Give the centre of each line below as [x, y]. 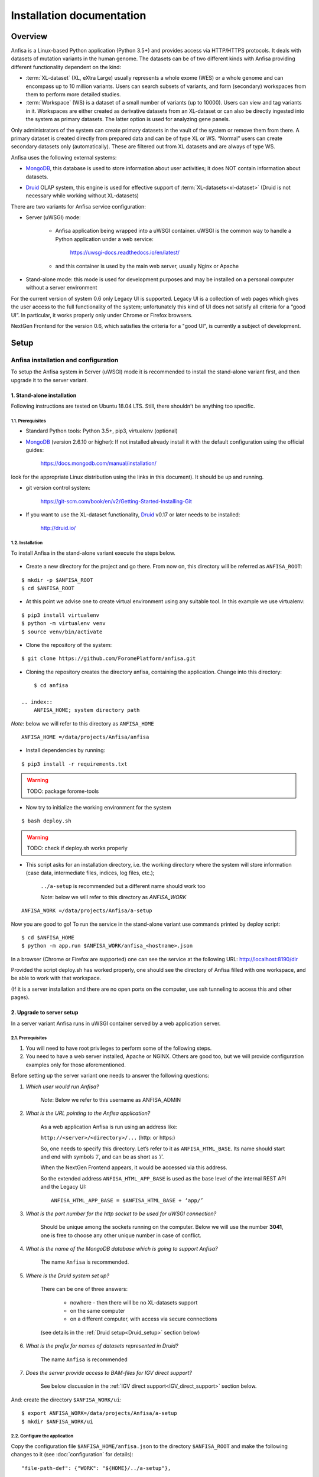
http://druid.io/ [58, 528]
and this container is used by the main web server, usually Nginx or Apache [147, 266]
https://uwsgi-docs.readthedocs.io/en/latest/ [125, 253]
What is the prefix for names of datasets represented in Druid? [102, 1346]
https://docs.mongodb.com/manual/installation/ [98, 463]
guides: [35, 450]
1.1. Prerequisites [29, 421]
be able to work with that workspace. [56, 978]
